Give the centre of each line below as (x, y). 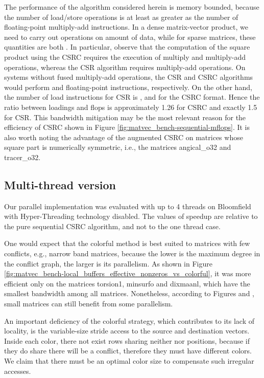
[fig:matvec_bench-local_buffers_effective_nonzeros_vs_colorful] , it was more (128, 273)
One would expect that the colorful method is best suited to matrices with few (127, 243)
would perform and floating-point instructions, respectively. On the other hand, (128, 87)
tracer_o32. (22, 157)
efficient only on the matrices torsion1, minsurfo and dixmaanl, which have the (127, 283)
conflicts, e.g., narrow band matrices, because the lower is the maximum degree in (132, 253)
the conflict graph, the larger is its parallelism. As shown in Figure (108, 263)
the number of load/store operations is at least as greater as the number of (121, 17)
